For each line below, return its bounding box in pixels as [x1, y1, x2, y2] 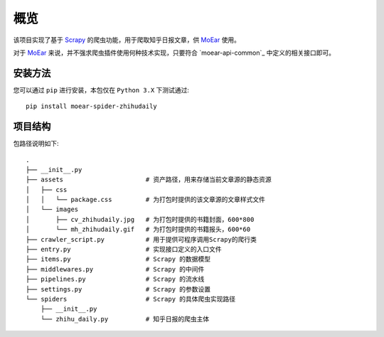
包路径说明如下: [13, 139, 60, 148]
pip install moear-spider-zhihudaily [26, 102, 158, 110]
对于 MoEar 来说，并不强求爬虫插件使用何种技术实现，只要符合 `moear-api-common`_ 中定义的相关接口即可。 [13, 48, 336, 57]
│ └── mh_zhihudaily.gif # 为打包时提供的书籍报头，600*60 [26, 225, 251, 234]
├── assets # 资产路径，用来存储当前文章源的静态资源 [26, 176, 272, 184]
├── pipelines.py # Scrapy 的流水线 [26, 275, 205, 284]
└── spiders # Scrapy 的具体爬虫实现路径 [26, 295, 236, 303]
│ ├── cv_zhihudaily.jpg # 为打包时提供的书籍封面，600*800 [26, 215, 255, 223]
